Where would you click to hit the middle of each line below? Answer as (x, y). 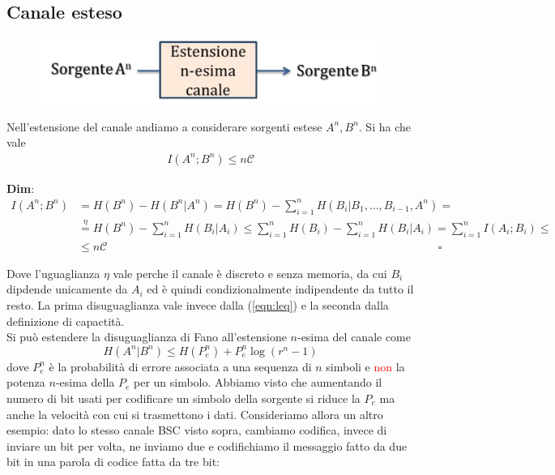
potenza (26, 382)
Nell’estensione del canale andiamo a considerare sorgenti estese (164, 126)
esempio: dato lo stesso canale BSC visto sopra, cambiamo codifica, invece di (197, 430)
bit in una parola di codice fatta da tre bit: (113, 462)
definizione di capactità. (66, 321)
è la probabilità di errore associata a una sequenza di (180, 366)
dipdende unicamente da (67, 289)
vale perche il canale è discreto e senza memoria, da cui (250, 273)
